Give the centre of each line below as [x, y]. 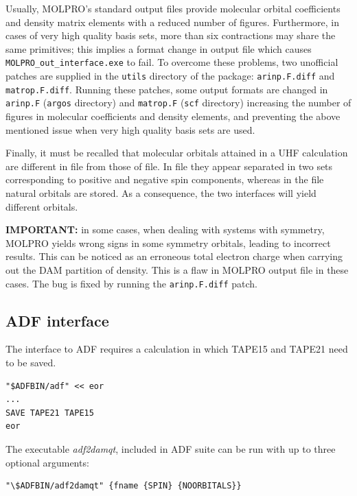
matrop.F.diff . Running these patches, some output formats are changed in [167, 89]
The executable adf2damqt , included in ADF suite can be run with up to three [171, 448]
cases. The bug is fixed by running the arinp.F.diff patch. [131, 283]
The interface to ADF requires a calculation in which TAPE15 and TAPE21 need [177, 349]
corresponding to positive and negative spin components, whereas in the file [165, 179]
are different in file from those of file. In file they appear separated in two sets [169, 166]
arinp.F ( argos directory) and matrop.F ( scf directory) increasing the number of [178, 103]
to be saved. [31, 362]
